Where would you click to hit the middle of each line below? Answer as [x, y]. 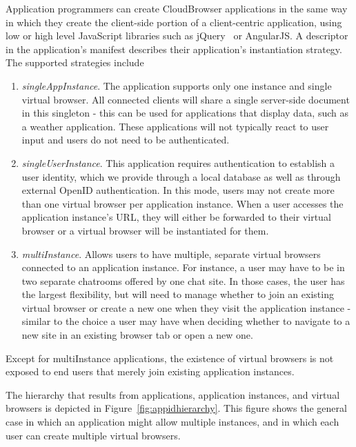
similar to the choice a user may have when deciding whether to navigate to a [186, 321]
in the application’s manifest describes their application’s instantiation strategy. [174, 49]
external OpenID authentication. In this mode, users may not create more [178, 190]
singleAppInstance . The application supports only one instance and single [177, 85]
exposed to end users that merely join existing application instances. [150, 371]
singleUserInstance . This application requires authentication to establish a [178, 162]
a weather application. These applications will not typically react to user [175, 126]
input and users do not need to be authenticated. [126, 140]
